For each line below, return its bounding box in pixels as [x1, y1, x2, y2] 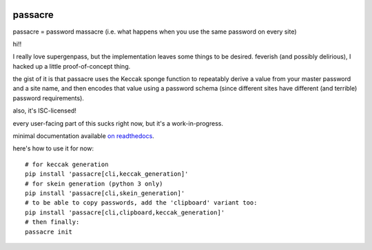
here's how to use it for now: [12, 144, 94, 152]
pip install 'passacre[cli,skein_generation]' [25, 189, 185, 197]
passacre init [25, 227, 72, 236]
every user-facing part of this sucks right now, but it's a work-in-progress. [12, 119, 224, 127]
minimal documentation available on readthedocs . [12, 132, 154, 140]
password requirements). [12, 93, 84, 102]
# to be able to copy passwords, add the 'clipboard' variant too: [25, 199, 258, 207]
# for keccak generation [25, 160, 109, 168]
